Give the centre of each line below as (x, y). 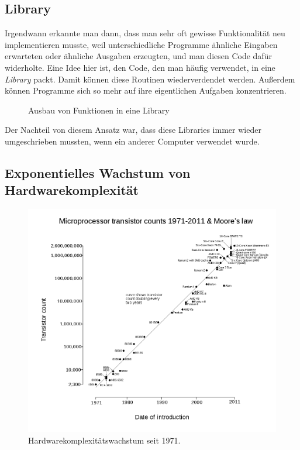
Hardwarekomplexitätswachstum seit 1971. (104, 440)
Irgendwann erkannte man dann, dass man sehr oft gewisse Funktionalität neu (145, 33)
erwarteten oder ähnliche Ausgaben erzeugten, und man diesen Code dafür (138, 56)
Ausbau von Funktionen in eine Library (99, 110)
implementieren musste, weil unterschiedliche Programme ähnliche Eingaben (141, 44)
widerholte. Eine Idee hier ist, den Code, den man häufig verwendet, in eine (140, 67)
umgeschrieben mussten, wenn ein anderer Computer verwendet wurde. (132, 141)
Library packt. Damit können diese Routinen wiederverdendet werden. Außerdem (150, 79)
